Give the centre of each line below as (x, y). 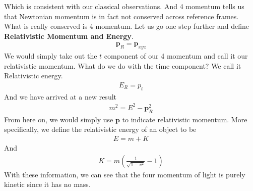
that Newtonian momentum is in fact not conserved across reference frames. (121, 16)
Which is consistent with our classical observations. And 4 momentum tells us (124, 6)
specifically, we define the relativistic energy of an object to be (100, 129)
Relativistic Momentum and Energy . (69, 36)
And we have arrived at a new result (60, 96)
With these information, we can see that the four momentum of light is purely (125, 174)
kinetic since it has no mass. (47, 184)
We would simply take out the (51, 56)
